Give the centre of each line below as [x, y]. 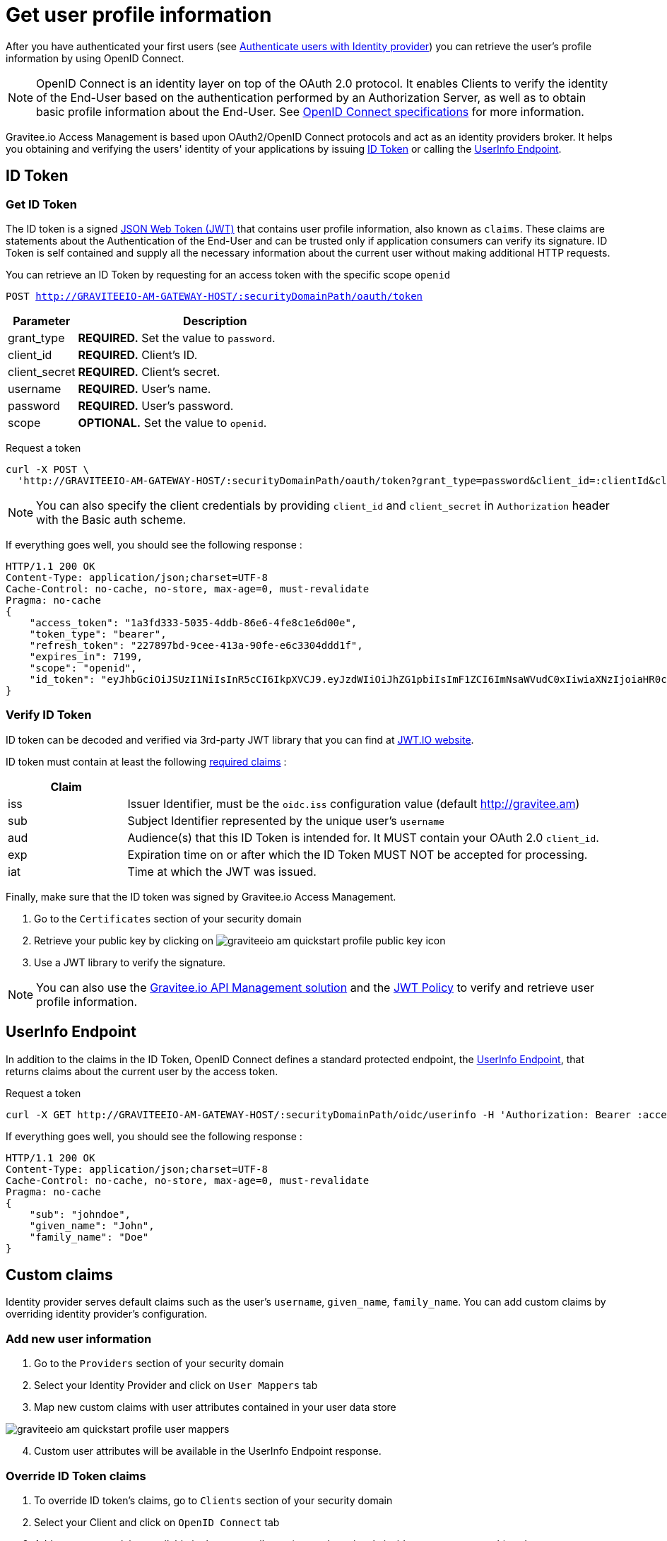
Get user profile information [139, 15]
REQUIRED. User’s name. [144, 388]
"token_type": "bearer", [98, 634]
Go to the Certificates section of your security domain [168, 918]
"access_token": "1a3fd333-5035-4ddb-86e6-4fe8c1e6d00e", [193, 622]
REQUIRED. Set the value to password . [177, 338]
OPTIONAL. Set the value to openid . [172, 422]
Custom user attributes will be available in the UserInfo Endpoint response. [208, 1451]
